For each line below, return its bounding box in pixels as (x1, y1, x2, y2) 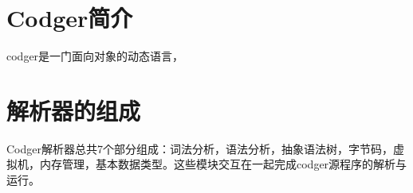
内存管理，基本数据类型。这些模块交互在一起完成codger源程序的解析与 (39, 156, 407, 172)
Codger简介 (6, 2, 133, 34)
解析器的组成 (6, 94, 141, 126)
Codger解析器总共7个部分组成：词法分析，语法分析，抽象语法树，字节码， (6, 140, 393, 156)
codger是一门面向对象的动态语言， (6, 48, 184, 64)
